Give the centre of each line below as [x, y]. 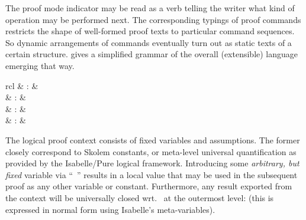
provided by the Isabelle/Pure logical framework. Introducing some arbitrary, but [152, 163]
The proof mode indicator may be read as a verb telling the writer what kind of [150, 8]
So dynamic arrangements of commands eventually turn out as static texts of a [149, 42]
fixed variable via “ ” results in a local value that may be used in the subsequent [152, 174]
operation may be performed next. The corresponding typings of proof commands [153, 19]
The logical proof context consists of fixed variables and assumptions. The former [153, 139]
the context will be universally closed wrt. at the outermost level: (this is [140, 197]
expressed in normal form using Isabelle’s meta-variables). [110, 209]
